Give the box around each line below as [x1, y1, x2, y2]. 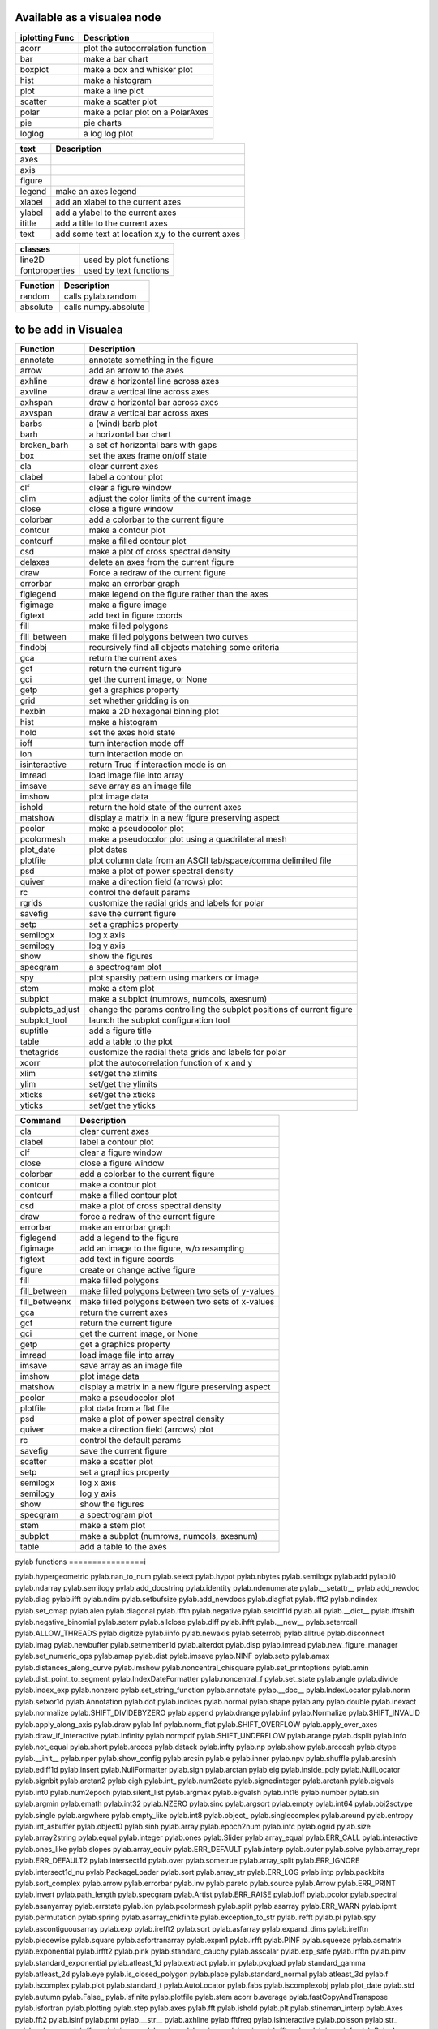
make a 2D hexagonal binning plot [88, 706, 219, 717]
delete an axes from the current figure [88, 557, 234, 568]
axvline [19, 386, 48, 398]
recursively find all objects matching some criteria [88, 642, 280, 653]
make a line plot [83, 85, 144, 97]
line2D [19, 254, 45, 265]
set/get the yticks [88, 1100, 156, 1111]
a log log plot [83, 127, 134, 139]
